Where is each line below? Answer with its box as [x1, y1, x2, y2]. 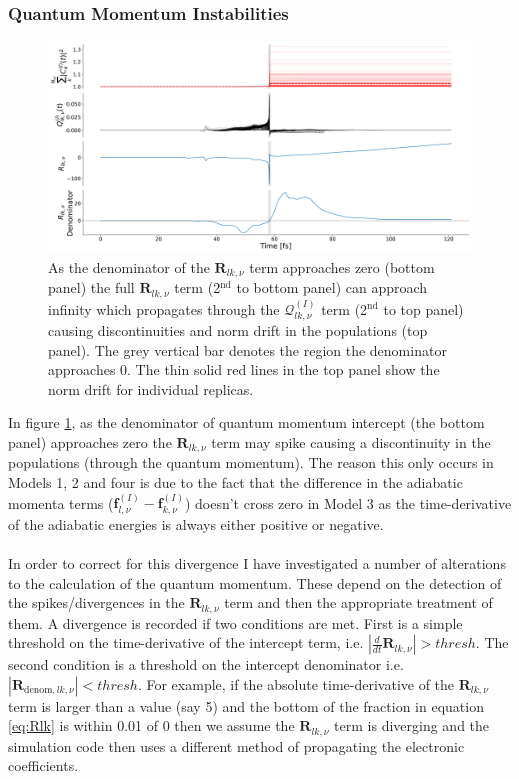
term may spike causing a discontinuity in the [211, 431, 491, 452]
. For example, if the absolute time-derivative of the [137, 673, 455, 694]
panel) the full [48, 277, 135, 298]
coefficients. [8, 755, 79, 776]
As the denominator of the [48, 256, 210, 277]
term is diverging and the [334, 715, 490, 736]
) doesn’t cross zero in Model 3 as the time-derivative [184, 492, 512, 513]
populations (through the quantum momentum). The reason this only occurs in [8, 452, 494, 473]
